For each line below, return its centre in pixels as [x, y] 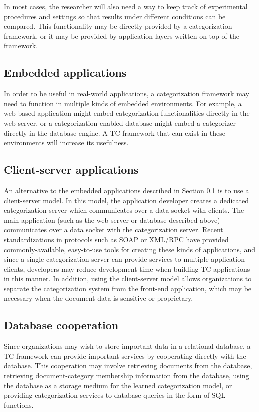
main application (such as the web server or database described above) [112, 220]
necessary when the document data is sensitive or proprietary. [99, 298]
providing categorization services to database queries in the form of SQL [115, 395]
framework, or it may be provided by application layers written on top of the [122, 36]
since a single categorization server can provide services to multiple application [124, 259]
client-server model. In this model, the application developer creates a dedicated [126, 200]
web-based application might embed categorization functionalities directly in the [127, 113]
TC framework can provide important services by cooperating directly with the [125, 356]
